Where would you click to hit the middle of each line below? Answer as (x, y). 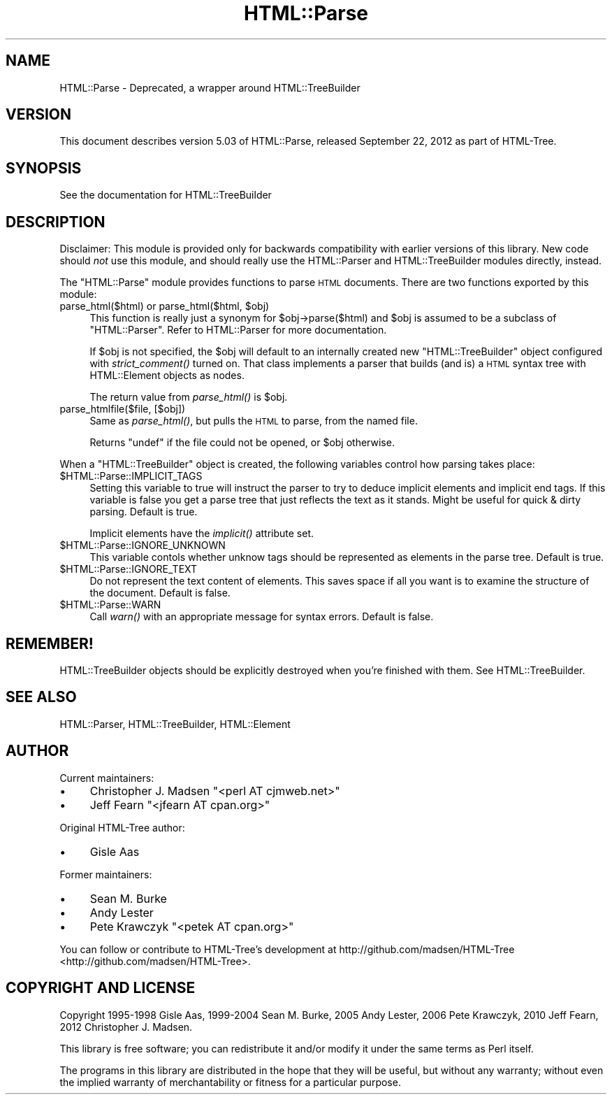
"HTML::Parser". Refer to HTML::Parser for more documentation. (238, 330)
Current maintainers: (107, 778)
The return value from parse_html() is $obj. (189, 397)
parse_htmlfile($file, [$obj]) (123, 409)
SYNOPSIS (44, 168)
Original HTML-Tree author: (122, 827)
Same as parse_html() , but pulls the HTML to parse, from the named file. (254, 421)
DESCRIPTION (56, 222)
